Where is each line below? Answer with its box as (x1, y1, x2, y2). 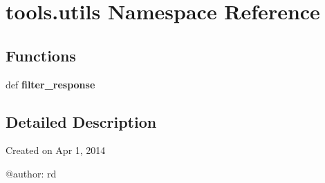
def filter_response (6, 77, 95, 91)
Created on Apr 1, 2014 (6, 143, 106, 157)
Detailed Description (6, 110, 157, 132)
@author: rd (6, 166, 57, 180)
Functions (6, 44, 76, 66)
